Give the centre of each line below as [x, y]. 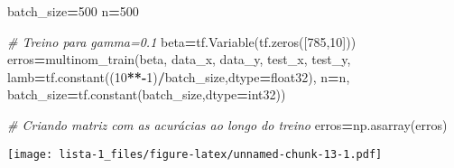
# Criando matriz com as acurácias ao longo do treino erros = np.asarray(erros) [227, 124]
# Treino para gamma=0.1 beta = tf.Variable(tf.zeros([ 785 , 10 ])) [182, 41]
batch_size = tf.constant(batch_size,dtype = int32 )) [147, 94]
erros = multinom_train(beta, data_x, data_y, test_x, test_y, [179, 59]
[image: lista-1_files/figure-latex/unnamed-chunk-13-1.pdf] [195, 154]
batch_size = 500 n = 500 [73, 11]
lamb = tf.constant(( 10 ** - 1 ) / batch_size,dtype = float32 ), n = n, [179, 76]
